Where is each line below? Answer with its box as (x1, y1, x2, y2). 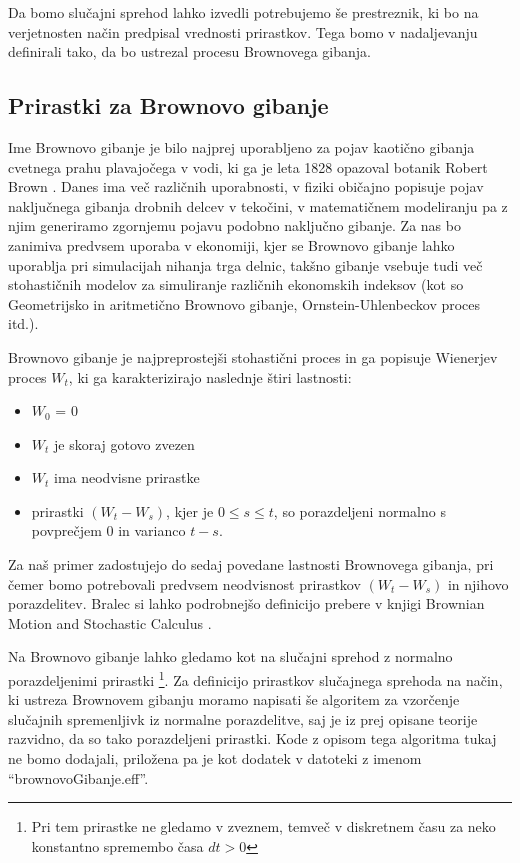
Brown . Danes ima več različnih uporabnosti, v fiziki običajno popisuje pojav (8, 176, 484, 197)
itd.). (8, 313, 39, 334)
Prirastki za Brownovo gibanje (8, 90, 329, 121)
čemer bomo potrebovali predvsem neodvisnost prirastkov (8, 573, 361, 594)
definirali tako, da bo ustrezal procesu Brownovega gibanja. (8, 41, 371, 62)
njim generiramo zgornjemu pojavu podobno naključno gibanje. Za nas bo (8, 215, 461, 236)
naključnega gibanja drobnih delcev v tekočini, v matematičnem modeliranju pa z (8, 195, 508, 216)
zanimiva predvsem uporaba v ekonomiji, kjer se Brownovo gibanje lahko (8, 234, 455, 255)
